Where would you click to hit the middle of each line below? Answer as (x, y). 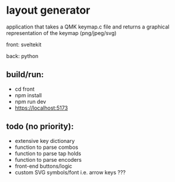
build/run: (25, 75)
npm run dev (30, 101)
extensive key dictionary (45, 141)
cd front (24, 89)
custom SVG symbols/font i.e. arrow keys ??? (70, 172)
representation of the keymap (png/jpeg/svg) (62, 33)
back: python (22, 56)
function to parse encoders (48, 159)
